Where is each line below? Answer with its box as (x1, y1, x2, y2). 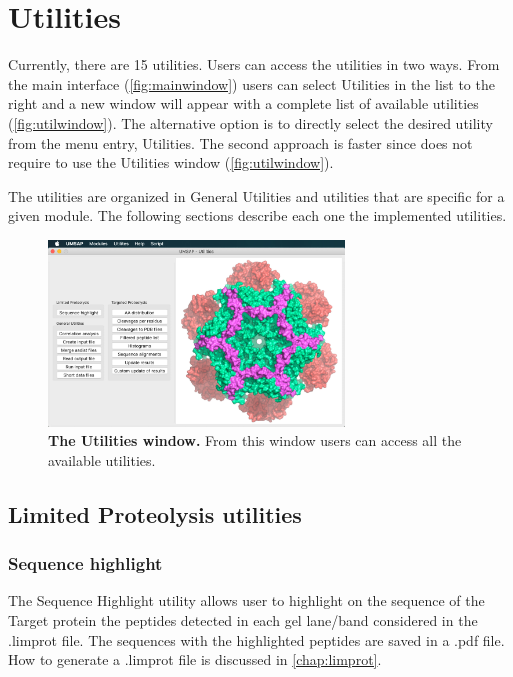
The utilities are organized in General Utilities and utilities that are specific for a (8, 185, 505, 206)
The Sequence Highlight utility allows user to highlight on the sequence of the (8, 590, 485, 611)
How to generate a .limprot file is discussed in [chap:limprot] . (8, 649, 382, 670)
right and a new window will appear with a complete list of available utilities (8, 93, 479, 114)
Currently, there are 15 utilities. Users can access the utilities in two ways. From (8, 54, 500, 75)
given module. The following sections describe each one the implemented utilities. (8, 205, 507, 226)
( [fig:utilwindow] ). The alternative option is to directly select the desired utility (8, 112, 493, 133)
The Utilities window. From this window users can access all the (48, 430, 462, 451)
